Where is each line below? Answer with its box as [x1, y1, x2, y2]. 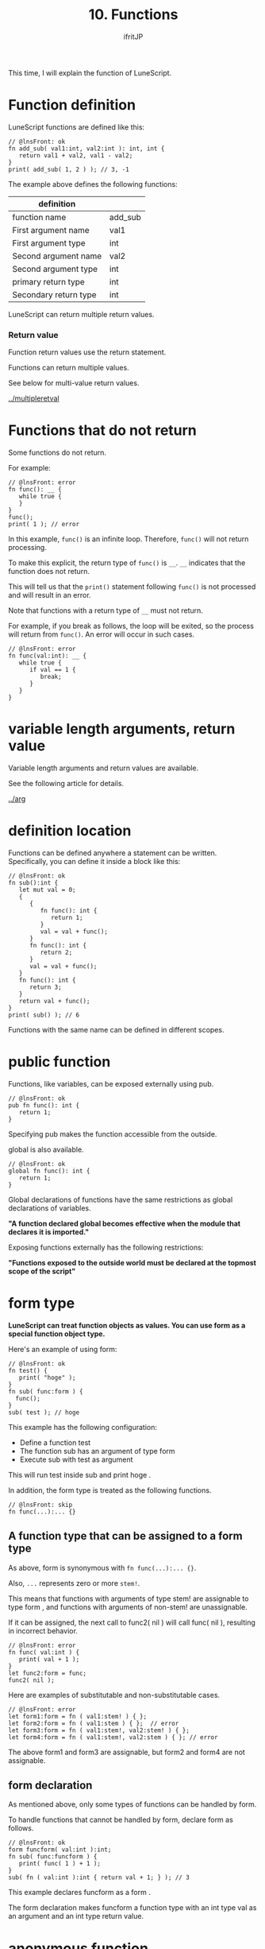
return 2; [40, 948, 73, 956]
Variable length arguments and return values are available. [8, 763, 199, 773]
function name [12, 211, 67, 223]
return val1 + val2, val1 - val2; [18, 151, 133, 160]
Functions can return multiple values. [8, 363, 129, 373]
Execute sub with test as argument [19, 1455, 133, 1464]
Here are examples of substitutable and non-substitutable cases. [8, 1690, 221, 1699]
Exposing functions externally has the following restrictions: [8, 1242, 204, 1252]
